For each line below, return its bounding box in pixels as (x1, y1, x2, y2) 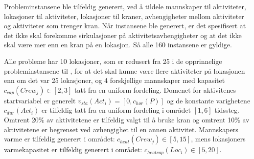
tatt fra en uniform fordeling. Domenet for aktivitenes (74, 84, 236, 95)
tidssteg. (214, 105, 239, 115)
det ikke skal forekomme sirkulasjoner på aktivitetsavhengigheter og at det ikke (4, 30, 242, 40)
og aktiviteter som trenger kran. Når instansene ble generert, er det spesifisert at (4, 20, 246, 31)
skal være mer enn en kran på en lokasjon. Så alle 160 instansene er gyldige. (4, 40, 232, 50)
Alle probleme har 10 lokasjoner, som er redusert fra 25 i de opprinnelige (4, 56, 222, 66)
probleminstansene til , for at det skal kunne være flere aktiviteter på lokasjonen (4, 65, 245, 76)
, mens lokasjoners (191, 134, 246, 144)
